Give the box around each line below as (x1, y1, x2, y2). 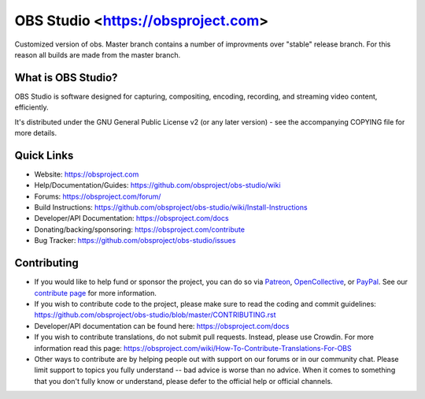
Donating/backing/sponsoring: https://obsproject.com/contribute (34, 225, 246, 234)
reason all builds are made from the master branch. (14, 50, 181, 59)
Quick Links (14, 148, 74, 162)
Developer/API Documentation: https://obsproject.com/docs (34, 214, 229, 223)
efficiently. (14, 103, 49, 112)
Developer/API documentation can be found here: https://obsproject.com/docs (34, 321, 290, 330)
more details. (14, 129, 57, 138)
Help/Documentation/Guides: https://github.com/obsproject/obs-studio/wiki (34, 181, 281, 190)
